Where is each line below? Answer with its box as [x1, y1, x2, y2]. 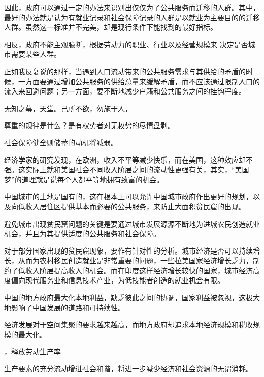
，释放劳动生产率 [4, 346, 61, 357]
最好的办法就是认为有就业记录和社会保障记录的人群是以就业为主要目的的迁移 [4, 12, 260, 22]
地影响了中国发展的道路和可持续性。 [4, 302, 125, 312]
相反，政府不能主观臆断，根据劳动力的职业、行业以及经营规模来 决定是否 [4, 39, 248, 49]
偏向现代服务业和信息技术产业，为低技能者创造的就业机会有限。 [11, 275, 224, 286]
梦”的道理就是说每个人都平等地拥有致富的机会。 [4, 174, 164, 184]
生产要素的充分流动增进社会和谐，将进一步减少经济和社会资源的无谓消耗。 [4, 363, 253, 374]
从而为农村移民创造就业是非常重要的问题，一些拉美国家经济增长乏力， [18, 255, 253, 266]
